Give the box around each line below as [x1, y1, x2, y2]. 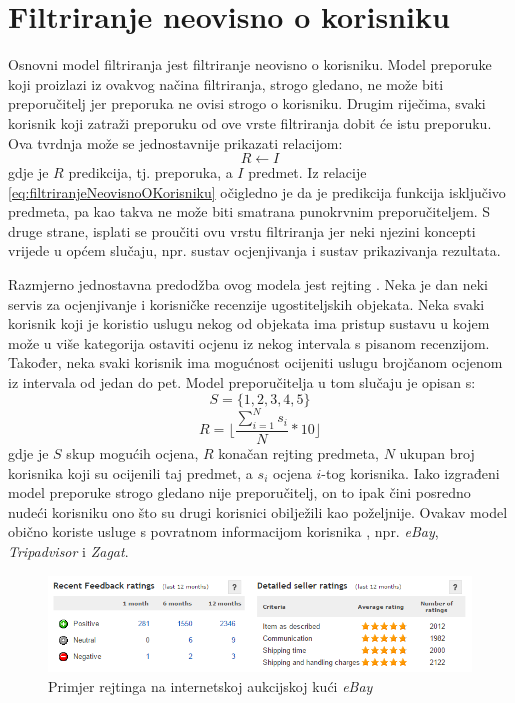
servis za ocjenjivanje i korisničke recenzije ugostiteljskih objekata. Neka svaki [8, 293, 485, 314]
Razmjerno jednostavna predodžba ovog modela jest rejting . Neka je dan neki [8, 274, 488, 295]
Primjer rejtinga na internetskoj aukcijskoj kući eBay [48, 675, 373, 696]
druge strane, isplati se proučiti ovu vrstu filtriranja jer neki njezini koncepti [8, 220, 476, 241]
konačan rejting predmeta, [218, 442, 379, 463]
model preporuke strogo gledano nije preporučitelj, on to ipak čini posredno [8, 482, 471, 503]
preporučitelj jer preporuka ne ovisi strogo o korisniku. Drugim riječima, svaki [8, 93, 486, 114]
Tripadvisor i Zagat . [8, 540, 129, 561]
